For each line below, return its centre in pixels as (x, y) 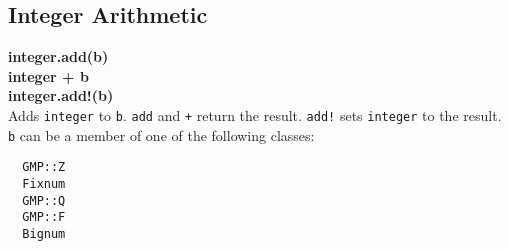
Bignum (44, 233)
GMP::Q (44, 200)
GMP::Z (44, 167)
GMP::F (44, 217)
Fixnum (44, 183)
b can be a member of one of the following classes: (161, 134)
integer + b (48, 75)
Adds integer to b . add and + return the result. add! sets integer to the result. (255, 114)
